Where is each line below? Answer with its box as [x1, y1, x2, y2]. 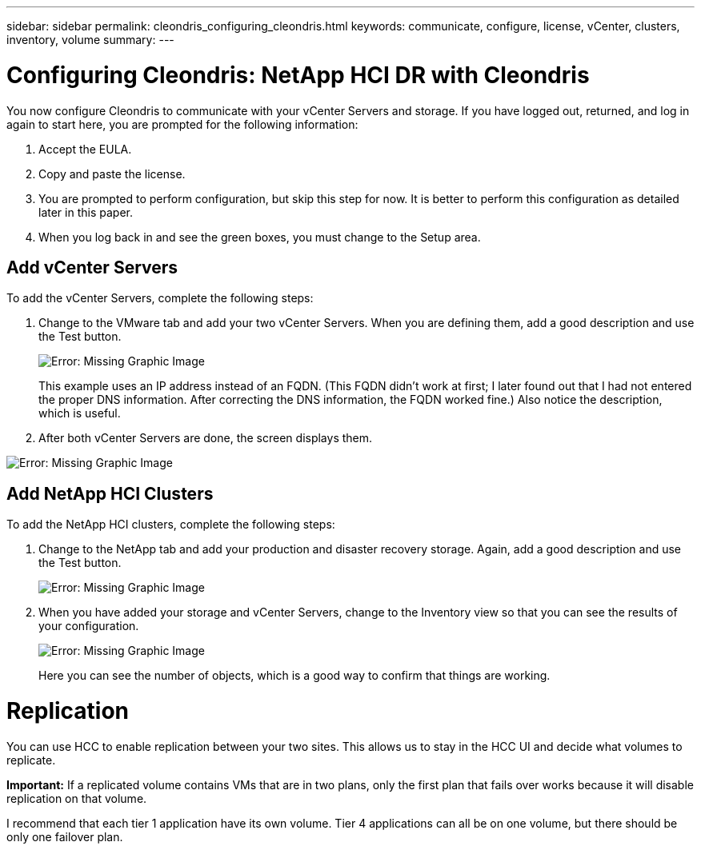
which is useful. [38, 406, 121, 421]
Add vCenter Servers [6, 257, 178, 277]
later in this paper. [38, 205, 133, 219]
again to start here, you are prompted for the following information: [6, 117, 359, 131]
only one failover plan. [6, 829, 123, 844]
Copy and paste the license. [38, 166, 186, 181]
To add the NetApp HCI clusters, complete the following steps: [6, 517, 335, 532]
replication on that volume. [6, 791, 147, 805]
